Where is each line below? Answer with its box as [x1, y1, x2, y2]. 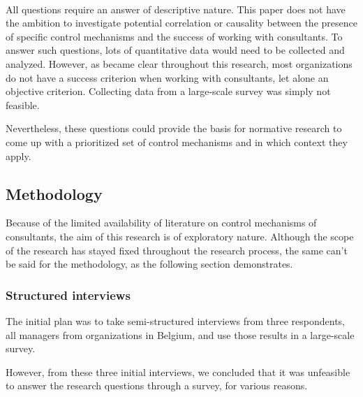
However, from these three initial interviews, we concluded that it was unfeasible [6, 364, 350, 379]
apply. [6, 148, 31, 163]
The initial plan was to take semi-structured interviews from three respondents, [6, 313, 346, 328]
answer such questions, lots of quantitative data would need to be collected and [6, 43, 345, 57]
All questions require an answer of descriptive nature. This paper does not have [6, 1, 346, 16]
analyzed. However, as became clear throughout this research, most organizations [6, 56, 353, 71]
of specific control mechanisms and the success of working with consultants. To [6, 29, 343, 43]
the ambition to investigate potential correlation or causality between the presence [6, 15, 357, 30]
